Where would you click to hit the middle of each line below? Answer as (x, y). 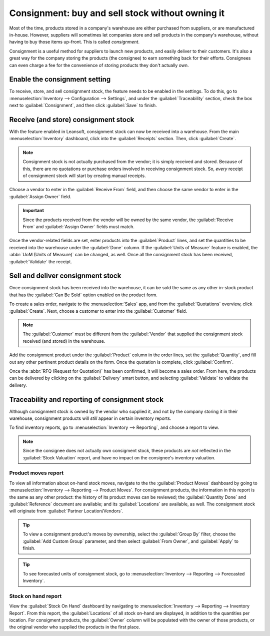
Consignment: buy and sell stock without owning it (117, 13)
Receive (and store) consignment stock (72, 120)
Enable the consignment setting (60, 79)
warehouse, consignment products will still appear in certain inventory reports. (90, 418)
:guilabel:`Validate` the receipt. (41, 261)
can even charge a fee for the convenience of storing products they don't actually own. (99, 65)
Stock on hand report (35, 596)
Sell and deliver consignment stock (65, 276)
